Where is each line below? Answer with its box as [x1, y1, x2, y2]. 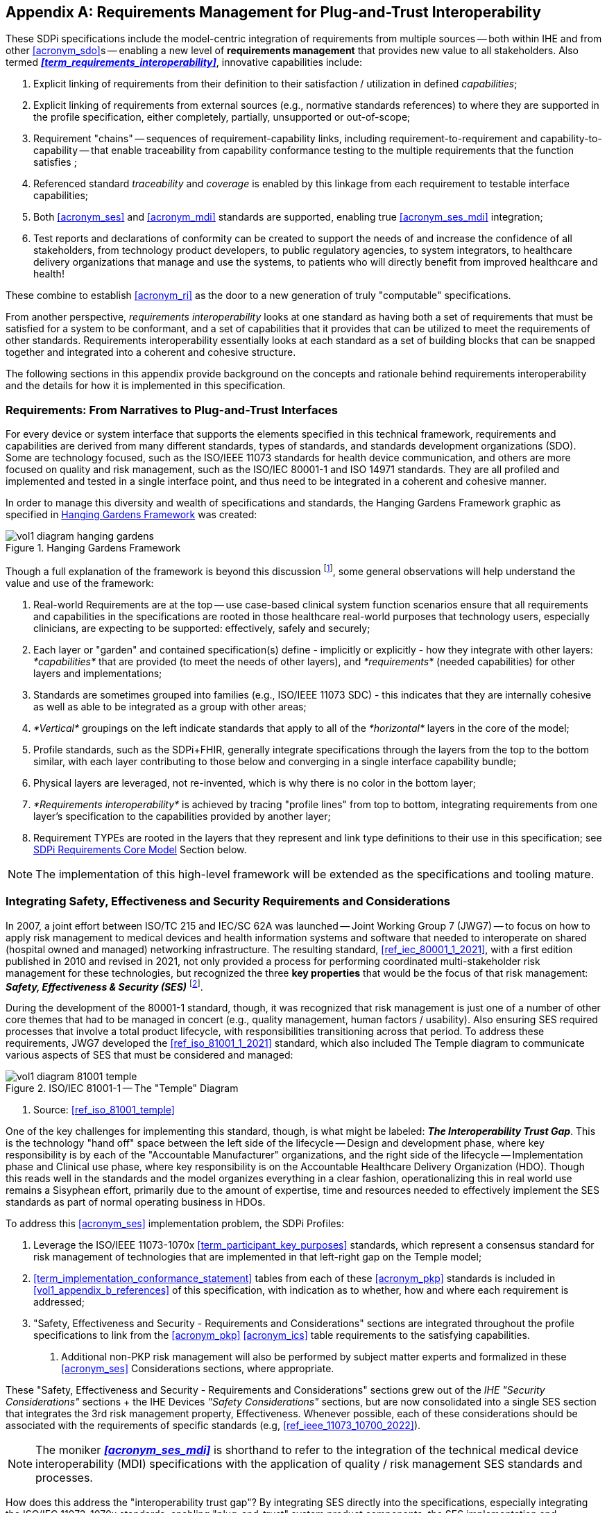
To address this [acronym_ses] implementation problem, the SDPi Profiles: [6, 1217, 344, 1230]
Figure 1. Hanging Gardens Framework [6, 542, 181, 554]
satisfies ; [33, 156, 77, 169]
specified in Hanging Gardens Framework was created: [6, 508, 257, 521]
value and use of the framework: [6, 576, 154, 589]
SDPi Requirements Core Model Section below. [33, 843, 247, 855]
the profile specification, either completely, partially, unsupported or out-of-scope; [33, 111, 411, 123]
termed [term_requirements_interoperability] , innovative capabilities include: [6, 56, 363, 69]
